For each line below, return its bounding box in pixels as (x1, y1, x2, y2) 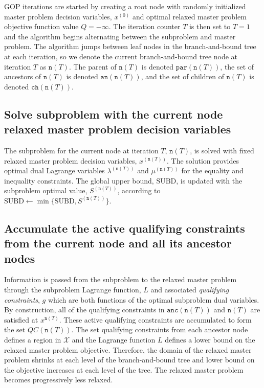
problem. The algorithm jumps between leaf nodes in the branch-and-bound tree (4, 41, 256, 52)
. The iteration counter (108, 21, 181, 32)
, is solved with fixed (190, 145, 254, 155)
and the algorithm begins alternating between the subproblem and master (4, 31, 236, 41)
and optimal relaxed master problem (132, 11, 247, 21)
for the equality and (181, 165, 244, 176)
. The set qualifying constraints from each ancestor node (71, 324, 248, 335)
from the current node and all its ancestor (4, 235, 232, 251)
